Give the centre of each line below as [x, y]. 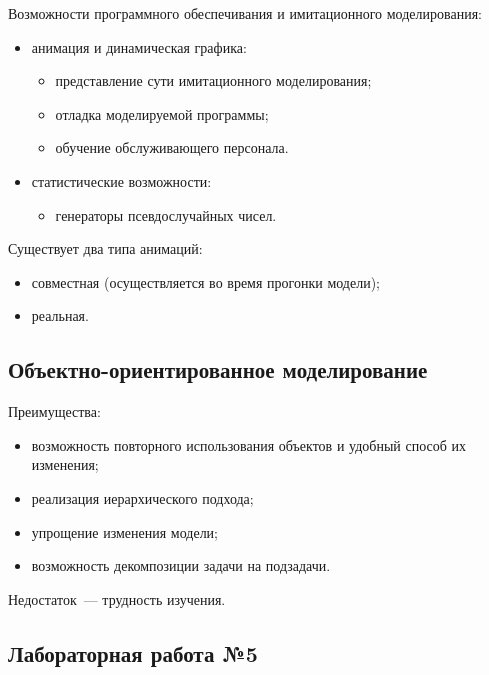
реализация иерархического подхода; [142, 497]
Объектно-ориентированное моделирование [218, 369]
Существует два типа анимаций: [105, 248]
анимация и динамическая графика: [139, 46]
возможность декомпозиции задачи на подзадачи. [181, 565]
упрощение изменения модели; [124, 531]
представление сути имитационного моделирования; [213, 80]
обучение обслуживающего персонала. [172, 147]
